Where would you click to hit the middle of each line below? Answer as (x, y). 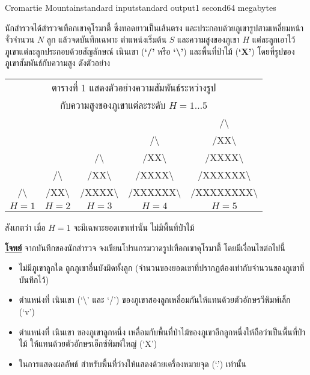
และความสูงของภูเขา (208, 39)
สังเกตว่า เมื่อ (25, 227)
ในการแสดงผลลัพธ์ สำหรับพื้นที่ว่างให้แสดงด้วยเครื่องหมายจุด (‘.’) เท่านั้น (133, 363)
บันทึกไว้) (34, 279)
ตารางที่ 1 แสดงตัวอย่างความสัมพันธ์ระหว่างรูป (134, 87)
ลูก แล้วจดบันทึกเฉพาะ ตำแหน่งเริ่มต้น (107, 39)
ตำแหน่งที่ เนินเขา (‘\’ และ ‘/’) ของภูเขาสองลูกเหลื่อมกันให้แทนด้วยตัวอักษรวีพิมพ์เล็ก (155, 300)
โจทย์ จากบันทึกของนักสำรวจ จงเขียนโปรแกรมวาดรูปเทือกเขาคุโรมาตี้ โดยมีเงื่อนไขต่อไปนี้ (145, 247)
